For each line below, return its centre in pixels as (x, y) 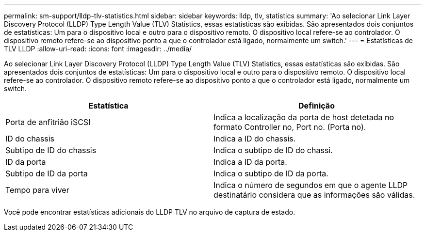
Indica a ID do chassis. (255, 139)
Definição (317, 106)
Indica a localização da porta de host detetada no (304, 117)
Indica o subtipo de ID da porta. (271, 173)
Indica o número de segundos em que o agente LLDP (311, 185)
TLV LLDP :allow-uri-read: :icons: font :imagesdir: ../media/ (98, 49)
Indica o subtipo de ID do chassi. (273, 150)
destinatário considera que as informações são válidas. (314, 195)
